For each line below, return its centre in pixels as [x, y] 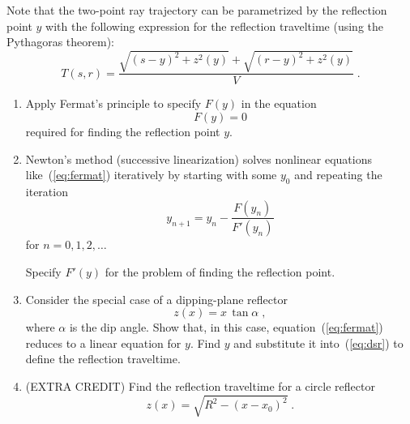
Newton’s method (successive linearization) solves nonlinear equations [199, 158]
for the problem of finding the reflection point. [220, 272]
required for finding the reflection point [123, 131]
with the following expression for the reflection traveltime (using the [215, 26]
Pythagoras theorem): [60, 42]
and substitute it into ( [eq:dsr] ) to [318, 343]
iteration [47, 191]
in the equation [279, 103]
